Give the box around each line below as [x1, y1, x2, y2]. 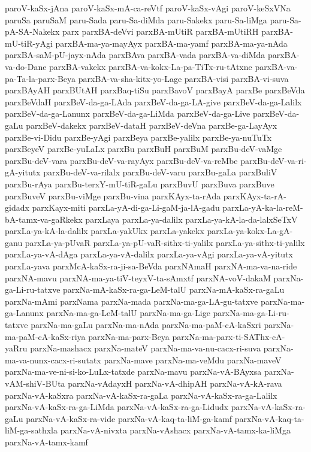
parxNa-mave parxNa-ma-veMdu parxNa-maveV [104, 353, 282, 366]
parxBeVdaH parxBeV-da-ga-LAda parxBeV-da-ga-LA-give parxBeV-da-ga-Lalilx [5, 95, 302, 108]
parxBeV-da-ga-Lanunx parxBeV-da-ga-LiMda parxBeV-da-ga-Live [5, 107, 250, 120]
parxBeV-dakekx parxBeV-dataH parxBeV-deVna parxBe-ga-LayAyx [26, 119, 277, 131]
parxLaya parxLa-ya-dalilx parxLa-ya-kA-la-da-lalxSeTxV [85, 213, 298, 225]
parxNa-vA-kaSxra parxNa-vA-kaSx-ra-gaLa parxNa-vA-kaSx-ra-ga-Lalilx [5, 389, 277, 401]
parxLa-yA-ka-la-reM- [222, 201, 303, 214]
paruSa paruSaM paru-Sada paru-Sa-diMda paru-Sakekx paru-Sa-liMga [5, 13, 267, 26]
